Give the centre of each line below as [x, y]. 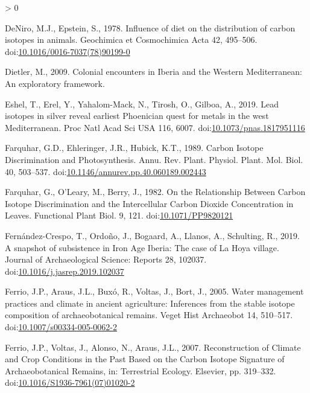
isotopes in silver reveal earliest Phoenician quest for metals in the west [137, 116]
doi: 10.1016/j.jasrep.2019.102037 [65, 271]
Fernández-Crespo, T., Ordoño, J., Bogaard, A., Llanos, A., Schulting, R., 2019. [153, 235]
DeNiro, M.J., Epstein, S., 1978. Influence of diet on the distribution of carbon [150, 27]
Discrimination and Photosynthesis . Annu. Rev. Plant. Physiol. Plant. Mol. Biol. [154, 159]
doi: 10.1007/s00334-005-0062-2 [61, 327]
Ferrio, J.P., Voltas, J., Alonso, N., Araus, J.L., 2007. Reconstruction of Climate [153, 347]
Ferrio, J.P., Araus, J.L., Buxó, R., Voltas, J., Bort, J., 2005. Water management [154, 291]
